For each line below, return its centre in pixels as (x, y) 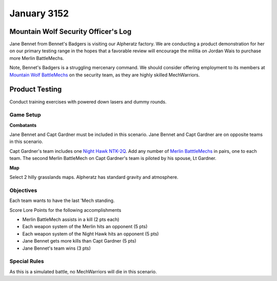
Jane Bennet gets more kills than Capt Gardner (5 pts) (79, 241)
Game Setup (25, 115)
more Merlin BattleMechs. (37, 58)
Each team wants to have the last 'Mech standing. (62, 200)
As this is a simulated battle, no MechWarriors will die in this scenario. (83, 271)
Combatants (23, 125)
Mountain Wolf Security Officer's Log (71, 32)
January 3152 (39, 13)
